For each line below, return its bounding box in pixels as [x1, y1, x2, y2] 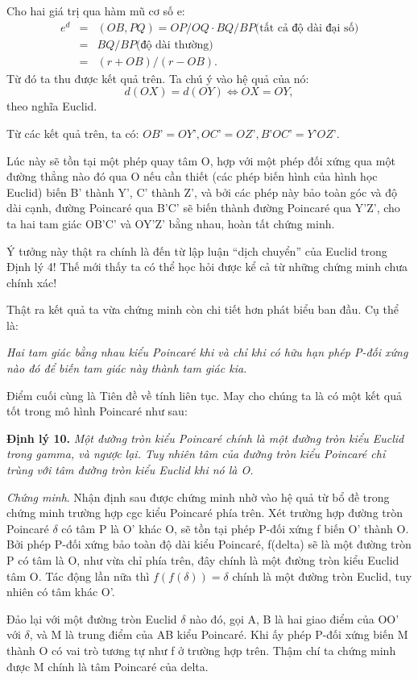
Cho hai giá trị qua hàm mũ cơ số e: [6, 2, 185, 19]
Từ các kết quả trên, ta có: [6, 124, 139, 141]
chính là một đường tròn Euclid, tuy [232, 567, 412, 584]
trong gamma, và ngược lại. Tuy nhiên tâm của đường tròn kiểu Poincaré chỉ [6, 445, 386, 462]
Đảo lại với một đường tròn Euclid [6, 610, 177, 627]
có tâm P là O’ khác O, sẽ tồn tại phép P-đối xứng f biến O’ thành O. [61, 519, 409, 536]
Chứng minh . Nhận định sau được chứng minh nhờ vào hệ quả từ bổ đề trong [6, 488, 390, 505]
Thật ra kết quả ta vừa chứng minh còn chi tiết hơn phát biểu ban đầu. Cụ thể [6, 301, 399, 318]
